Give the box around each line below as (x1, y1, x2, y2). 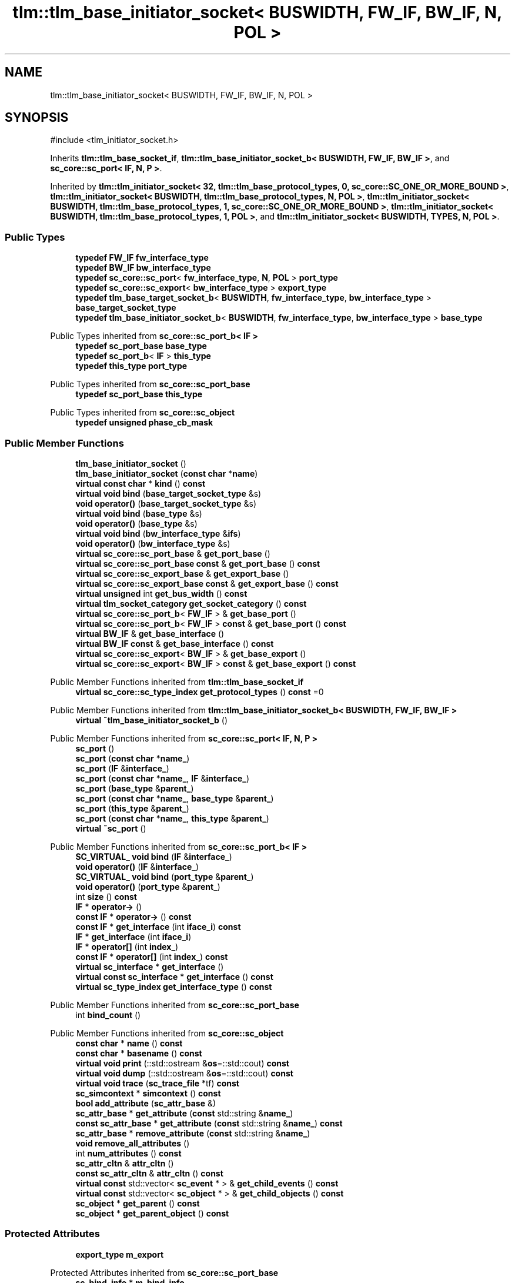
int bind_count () (75, 1009, 141, 1020)
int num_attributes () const (75, 1148, 182, 1158)
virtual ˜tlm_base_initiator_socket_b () (75, 714, 228, 725)
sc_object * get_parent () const (75, 1198, 200, 1208)
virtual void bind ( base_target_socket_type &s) (75, 488, 262, 498)
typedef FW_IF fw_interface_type (75, 252, 209, 263)
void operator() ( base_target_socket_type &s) (75, 498, 257, 508)
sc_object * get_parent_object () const (75, 1208, 229, 1218)
